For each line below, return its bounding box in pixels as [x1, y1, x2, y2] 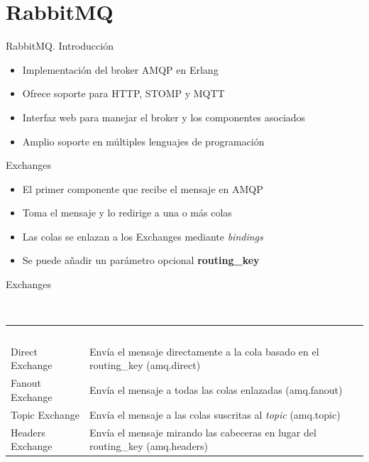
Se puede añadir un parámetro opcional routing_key [22, 253, 260, 268]
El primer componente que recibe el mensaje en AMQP [22, 181, 263, 196]
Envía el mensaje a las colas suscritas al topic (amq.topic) [89, 407, 341, 422]
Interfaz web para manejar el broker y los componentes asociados [22, 109, 306, 124]
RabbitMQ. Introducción [6, 38, 114, 53]
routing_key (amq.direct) [89, 358, 201, 373]
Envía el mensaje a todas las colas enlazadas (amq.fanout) [89, 383, 343, 397]
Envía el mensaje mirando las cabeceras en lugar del [89, 424, 316, 439]
